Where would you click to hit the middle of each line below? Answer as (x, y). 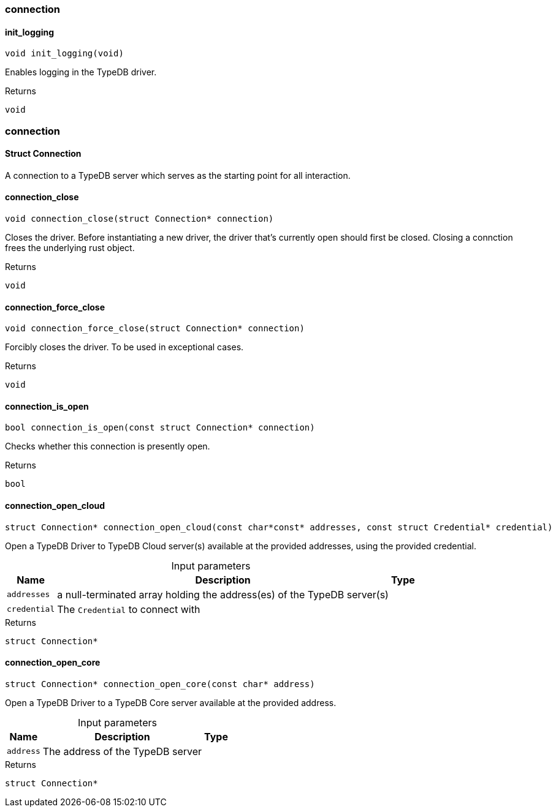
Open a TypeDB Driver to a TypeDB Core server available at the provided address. (171, 702)
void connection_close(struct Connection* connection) (139, 219)
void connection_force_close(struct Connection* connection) (155, 329)
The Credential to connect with (129, 609)
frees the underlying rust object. (70, 248)
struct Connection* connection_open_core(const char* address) (160, 684)
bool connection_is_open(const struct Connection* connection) (160, 428)
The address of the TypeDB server (122, 751)
